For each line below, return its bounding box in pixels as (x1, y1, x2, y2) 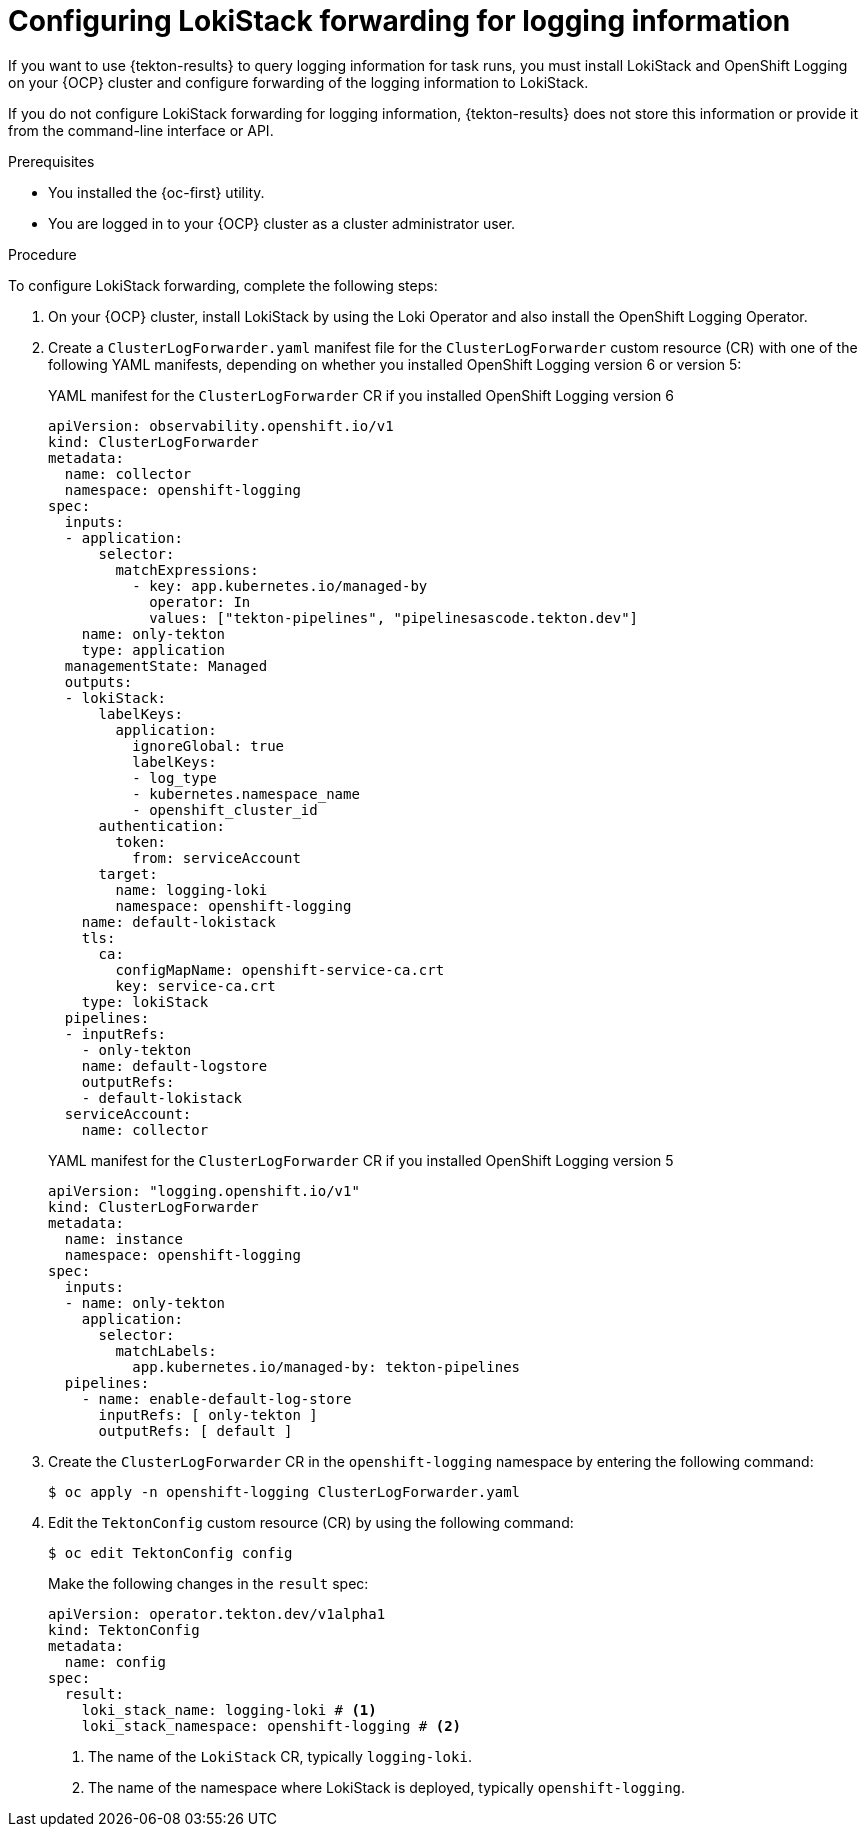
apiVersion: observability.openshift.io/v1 (48, 417, 394, 434)
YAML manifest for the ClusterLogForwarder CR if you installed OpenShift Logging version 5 (48, 1151, 674, 1169)
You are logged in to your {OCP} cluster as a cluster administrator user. (48, 214, 516, 232)
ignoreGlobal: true (132, 737, 285, 754)
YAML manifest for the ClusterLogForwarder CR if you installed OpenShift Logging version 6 (48, 386, 674, 404)
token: (115, 833, 167, 850)
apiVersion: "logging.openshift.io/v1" (48, 1182, 360, 1199)
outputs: (64, 673, 133, 690)
